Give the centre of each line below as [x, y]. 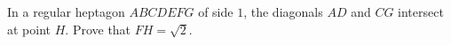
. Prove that [98, 29]
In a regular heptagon [66, 11]
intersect [421, 11]
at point [29, 29]
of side [216, 11]
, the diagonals [283, 11]
